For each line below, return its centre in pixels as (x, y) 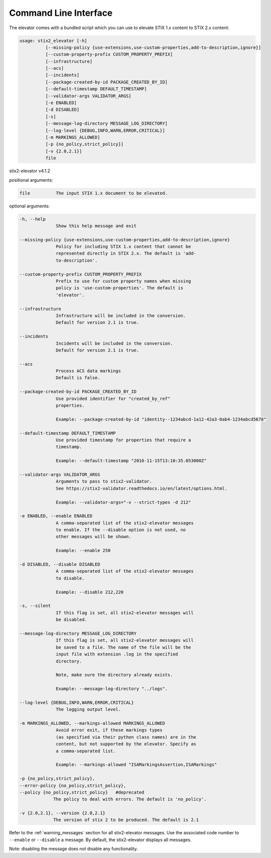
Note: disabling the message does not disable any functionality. (73, 849)
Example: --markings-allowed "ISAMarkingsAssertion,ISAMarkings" (136, 765)
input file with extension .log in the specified (117, 654)
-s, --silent (35, 606)
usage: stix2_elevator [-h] (53, 40)
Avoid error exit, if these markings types (109, 730)
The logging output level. (88, 709)
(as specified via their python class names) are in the (126, 737)
